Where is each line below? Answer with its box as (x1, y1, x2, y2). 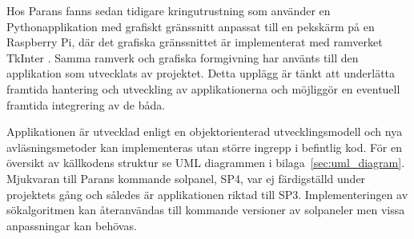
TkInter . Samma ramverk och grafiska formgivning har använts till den (6, 49, 359, 66)
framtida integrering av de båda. (6, 96, 166, 113)
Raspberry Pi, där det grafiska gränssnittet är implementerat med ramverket (6, 34, 383, 50)
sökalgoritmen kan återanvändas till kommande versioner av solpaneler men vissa (6, 201, 405, 218)
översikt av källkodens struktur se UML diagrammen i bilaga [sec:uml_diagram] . (6, 154, 405, 171)
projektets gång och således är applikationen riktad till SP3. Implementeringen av (6, 185, 408, 202)
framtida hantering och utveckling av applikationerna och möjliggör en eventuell (6, 80, 400, 97)
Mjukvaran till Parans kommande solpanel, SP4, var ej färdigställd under (6, 169, 366, 186)
